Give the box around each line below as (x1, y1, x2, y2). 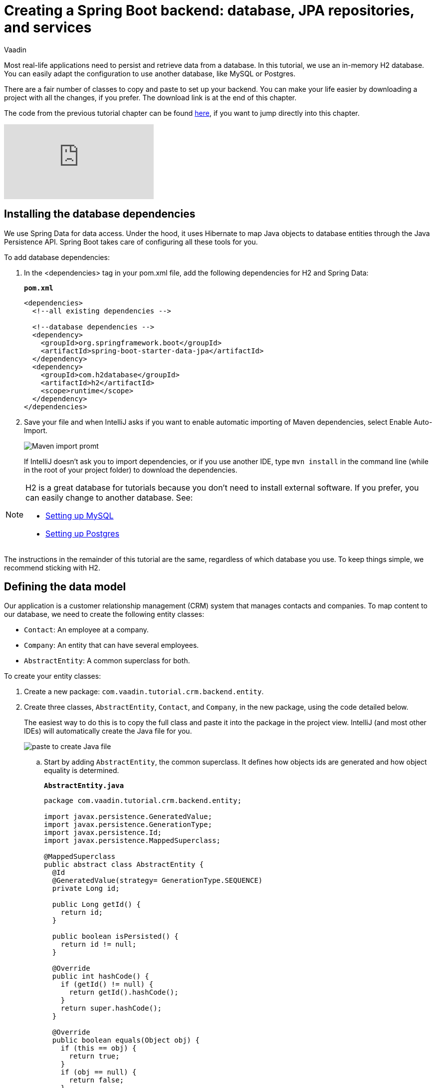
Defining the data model (4, 580, 126, 593)
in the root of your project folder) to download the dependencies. (24, 465, 237, 474)
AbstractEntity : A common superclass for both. (24, 656, 190, 665)
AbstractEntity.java (44, 782, 124, 790)
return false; (69, 1076, 124, 1085)
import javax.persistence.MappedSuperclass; (44, 836, 221, 845)
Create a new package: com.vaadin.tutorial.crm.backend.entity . (24, 687, 264, 696)
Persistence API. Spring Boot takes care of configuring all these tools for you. (4, 237, 258, 246)
